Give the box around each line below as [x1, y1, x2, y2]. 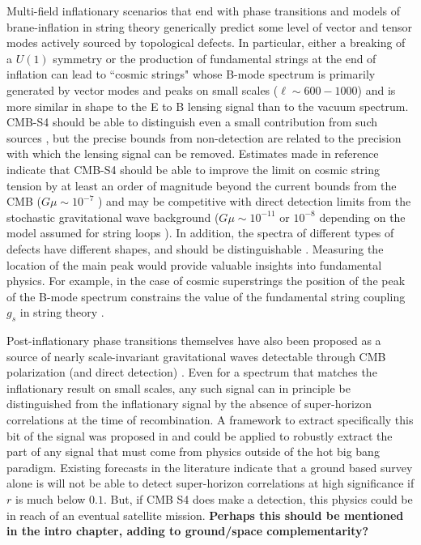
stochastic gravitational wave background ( [6, 208, 219, 225]
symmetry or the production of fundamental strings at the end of [53, 49, 376, 66]
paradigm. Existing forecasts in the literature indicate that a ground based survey [6, 458, 413, 475]
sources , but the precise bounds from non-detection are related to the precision [6, 129, 402, 146]
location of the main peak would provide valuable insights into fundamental [6, 256, 382, 273]
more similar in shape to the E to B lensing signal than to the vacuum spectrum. [6, 97, 409, 114]
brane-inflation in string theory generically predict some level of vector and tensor [6, 18, 413, 35]
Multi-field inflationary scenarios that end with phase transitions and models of [6, 2, 400, 19]
